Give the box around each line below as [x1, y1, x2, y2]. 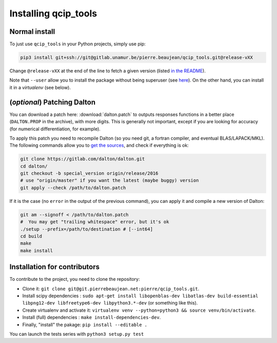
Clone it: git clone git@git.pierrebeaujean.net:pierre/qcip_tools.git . [22, 285, 200, 292]
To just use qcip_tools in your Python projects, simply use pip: [9, 41, 146, 47]
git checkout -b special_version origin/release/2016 [20, 170, 159, 177]
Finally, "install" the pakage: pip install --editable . [22, 321, 148, 328]
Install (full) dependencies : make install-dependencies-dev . [22, 314, 161, 320]
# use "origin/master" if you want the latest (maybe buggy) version [20, 178, 199, 183]
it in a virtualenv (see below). [9, 84, 71, 90]
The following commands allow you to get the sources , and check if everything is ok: [9, 142, 189, 148]
